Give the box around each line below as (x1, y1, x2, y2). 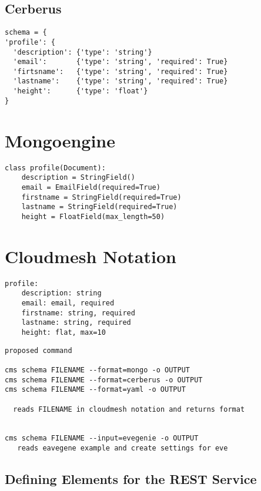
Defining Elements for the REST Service (5, 470, 257, 488)
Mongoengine (5, 128, 115, 152)
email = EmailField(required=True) (21, 183, 160, 191)
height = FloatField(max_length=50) (21, 212, 165, 221)
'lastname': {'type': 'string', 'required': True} (13, 77, 228, 86)
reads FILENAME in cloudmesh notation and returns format (13, 405, 245, 413)
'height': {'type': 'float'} (13, 87, 148, 96)
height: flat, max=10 (21, 328, 106, 337)
